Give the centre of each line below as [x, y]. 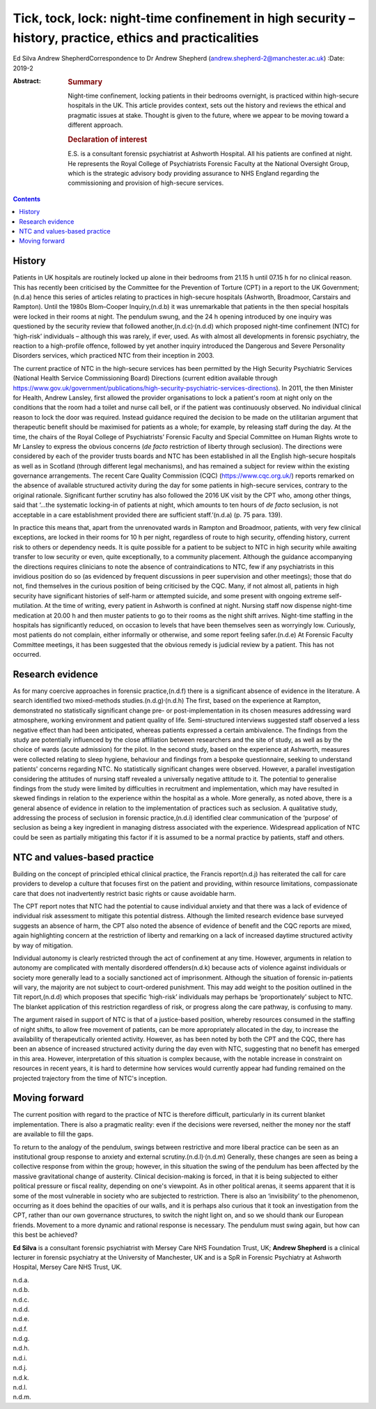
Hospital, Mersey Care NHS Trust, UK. [67, 1267]
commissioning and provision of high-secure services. [146, 183]
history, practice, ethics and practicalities [136, 38]
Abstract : [27, 81]
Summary [85, 82]
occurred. [27, 655]
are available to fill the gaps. [53, 1134]
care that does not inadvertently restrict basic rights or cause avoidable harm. [125, 893]
